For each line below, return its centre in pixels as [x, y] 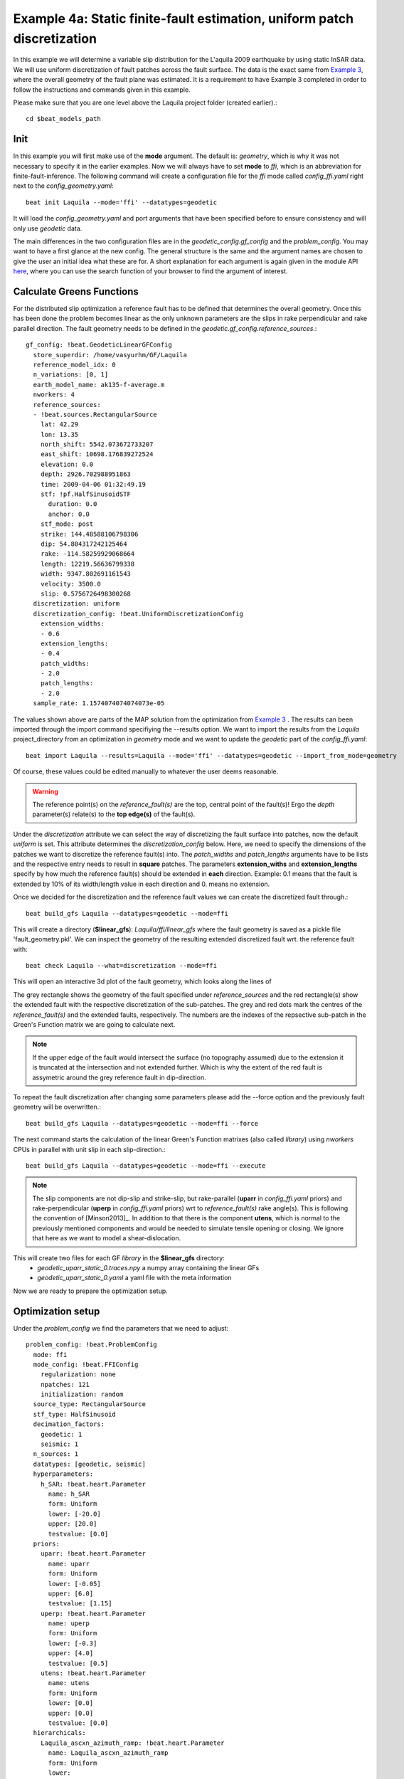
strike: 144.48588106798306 [89, 534]
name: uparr [69, 1563]
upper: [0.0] [71, 1713]
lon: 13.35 [59, 434]
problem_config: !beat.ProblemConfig [92, 1345]
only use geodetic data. [48, 228]
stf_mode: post [67, 524]
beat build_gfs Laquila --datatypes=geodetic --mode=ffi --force [142, 1123]
